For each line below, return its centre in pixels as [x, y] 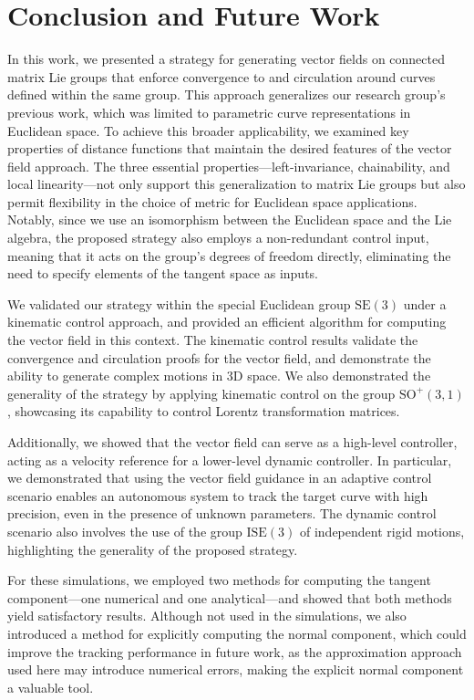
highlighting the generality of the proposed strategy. [153, 549]
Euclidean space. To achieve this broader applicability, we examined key [208, 130]
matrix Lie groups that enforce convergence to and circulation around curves [222, 76]
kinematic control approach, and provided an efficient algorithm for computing [227, 322]
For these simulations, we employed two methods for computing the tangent [219, 580]
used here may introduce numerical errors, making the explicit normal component [236, 669]
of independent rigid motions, [382, 531]
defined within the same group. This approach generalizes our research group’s [227, 94]
